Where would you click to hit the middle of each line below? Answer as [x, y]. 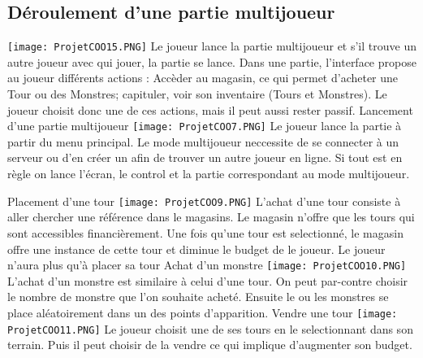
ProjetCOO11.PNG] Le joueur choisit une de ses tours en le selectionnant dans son [210, 328]
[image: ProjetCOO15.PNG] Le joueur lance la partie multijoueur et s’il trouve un [212, 46]
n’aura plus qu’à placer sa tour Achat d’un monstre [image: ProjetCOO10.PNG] [207, 265]
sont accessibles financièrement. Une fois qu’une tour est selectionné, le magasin [205, 232]
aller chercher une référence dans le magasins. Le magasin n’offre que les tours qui [211, 217]
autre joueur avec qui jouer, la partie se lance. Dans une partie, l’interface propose [212, 61]
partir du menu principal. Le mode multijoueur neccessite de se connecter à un [203, 141]
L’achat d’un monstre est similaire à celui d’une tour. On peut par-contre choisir [208, 280]
